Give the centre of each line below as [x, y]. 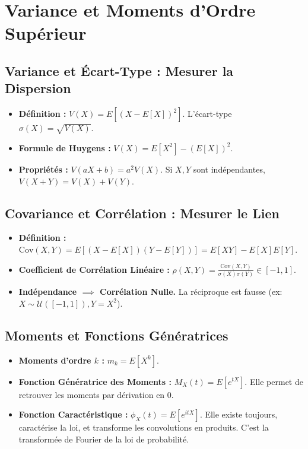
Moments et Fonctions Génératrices [117, 335]
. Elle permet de [274, 381]
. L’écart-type [207, 114]
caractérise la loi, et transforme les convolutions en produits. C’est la [144, 427]
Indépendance [48, 292]
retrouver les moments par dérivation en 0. [96, 394]
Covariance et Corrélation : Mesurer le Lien [142, 213]
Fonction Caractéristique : [73, 414]
